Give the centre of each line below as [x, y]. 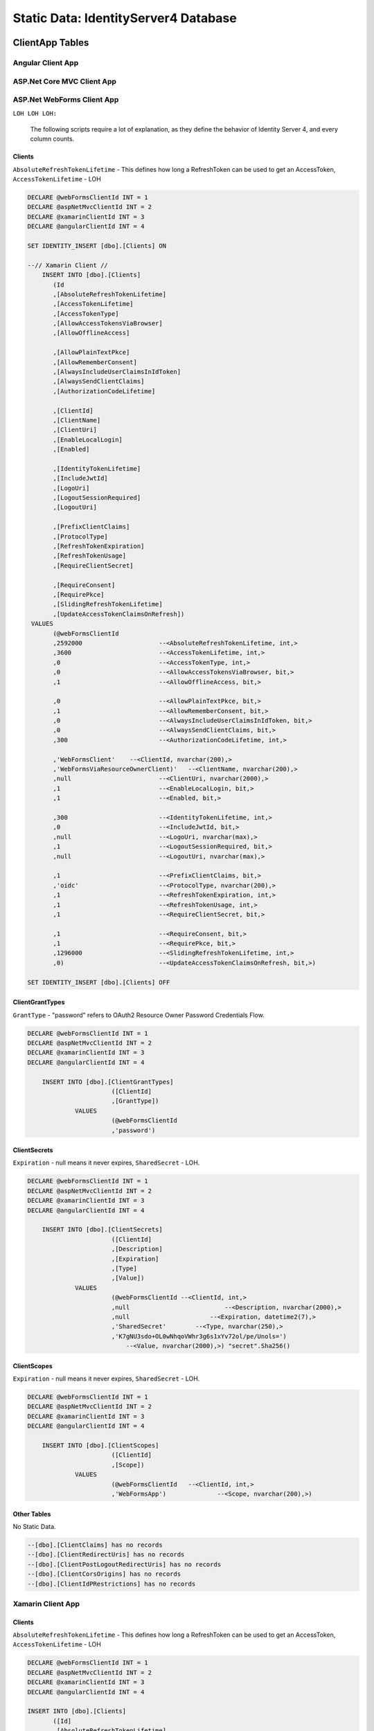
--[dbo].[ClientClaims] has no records [95, 1545]
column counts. [52, 139]
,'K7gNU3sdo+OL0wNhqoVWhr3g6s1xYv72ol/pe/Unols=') [199, 1336]
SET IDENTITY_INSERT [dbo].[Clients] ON [97, 245]
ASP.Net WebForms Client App [66, 100]
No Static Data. [34, 1526]
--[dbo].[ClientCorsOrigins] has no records [104, 1574]
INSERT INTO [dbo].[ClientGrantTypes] [108, 1082]
